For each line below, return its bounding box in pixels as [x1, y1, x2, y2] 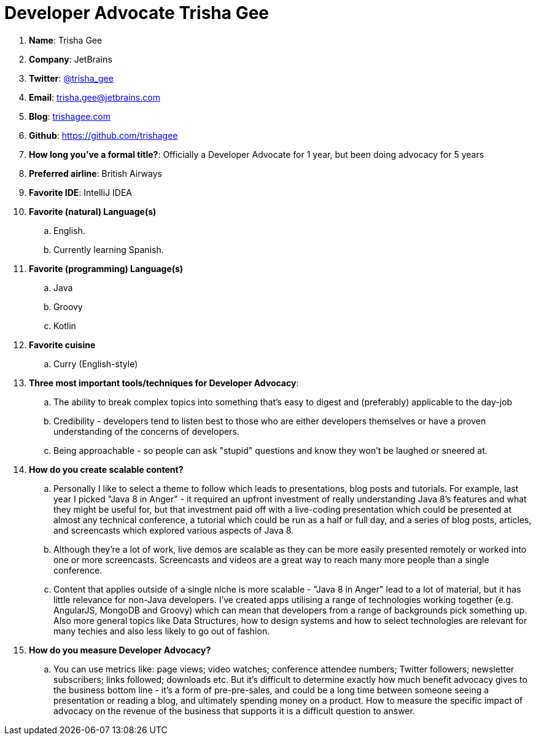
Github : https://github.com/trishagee [29, 130, 178, 141]
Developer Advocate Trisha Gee [4, 2, 270, 23]
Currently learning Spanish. [53, 244, 164, 255]
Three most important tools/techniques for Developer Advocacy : [29, 377, 299, 388]
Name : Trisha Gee [29, 34, 103, 45]
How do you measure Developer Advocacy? [29, 644, 211, 655]
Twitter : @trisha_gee [29, 72, 114, 84]
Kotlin [53, 320, 76, 331]
